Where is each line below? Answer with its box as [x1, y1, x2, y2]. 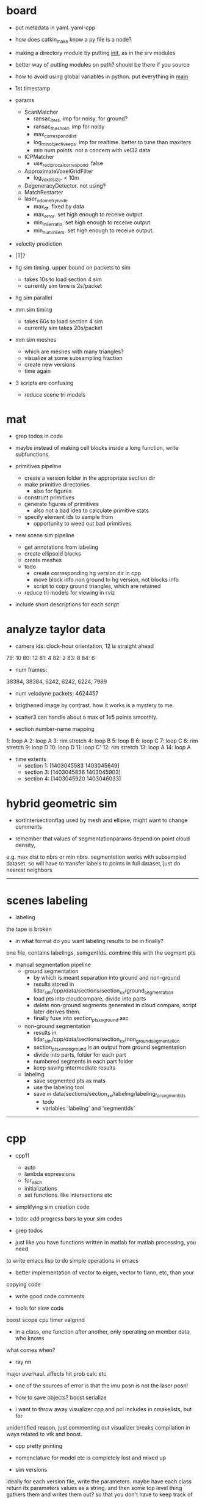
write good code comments [15, 1292, 85, 1299]
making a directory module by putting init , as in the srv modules [15, 49, 176, 56]
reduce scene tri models [24, 391, 86, 398]
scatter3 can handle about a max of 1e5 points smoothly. [15, 713, 158, 721]
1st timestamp [15, 84, 51, 92]
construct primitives [24, 494, 75, 501]
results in [33, 1029, 57, 1036]
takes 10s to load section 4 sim [24, 276, 103, 283]
